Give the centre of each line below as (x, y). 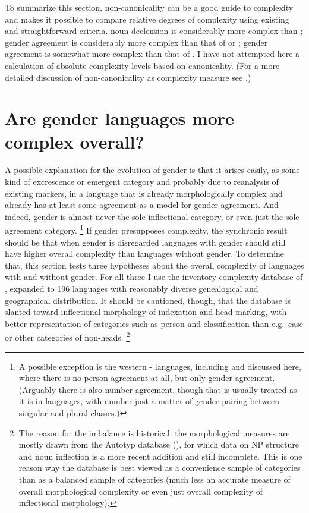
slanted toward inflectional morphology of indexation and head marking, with (146, 312)
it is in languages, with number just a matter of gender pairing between (149, 401)
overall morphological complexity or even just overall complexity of (141, 491)
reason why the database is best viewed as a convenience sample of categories (160, 468)
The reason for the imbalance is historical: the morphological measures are (154, 432)
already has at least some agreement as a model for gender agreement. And (142, 205)
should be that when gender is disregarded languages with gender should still (145, 242)
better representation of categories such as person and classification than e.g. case (154, 323)
